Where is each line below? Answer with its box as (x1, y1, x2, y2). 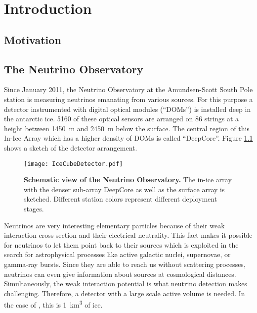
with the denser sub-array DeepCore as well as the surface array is (24, 184, 225, 194)
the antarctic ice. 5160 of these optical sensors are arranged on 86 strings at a (4, 113, 239, 124)
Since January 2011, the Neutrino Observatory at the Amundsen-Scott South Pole (4, 84, 253, 95)
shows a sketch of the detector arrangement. (4, 142, 137, 153)
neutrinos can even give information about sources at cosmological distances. (4, 268, 236, 279)
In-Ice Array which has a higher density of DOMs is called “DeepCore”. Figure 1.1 (4, 133, 253, 143)
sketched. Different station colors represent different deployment (24, 194, 217, 204)
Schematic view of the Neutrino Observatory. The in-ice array (24, 174, 232, 185)
